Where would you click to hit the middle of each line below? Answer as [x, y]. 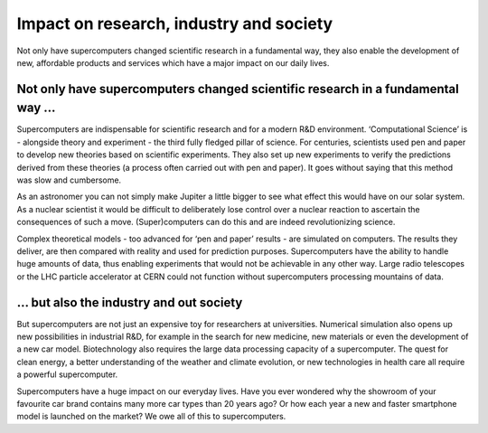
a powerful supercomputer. [67, 374]
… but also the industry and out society [130, 302]
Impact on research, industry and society [175, 24]
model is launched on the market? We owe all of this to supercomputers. [151, 417]
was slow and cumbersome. [69, 180]
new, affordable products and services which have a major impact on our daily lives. [173, 62]
